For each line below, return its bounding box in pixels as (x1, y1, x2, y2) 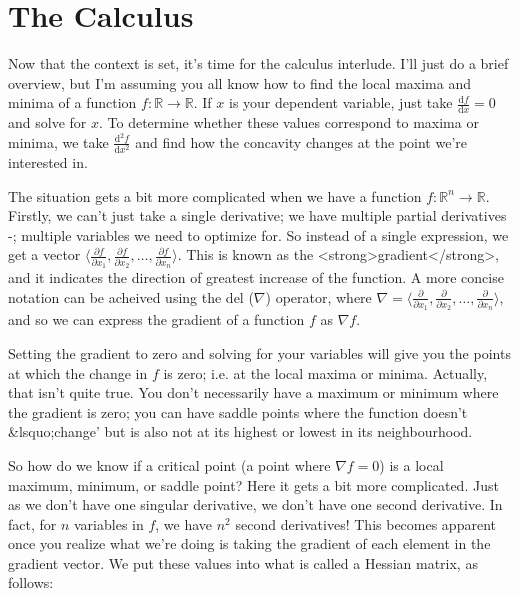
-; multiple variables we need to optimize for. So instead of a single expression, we (8, 224, 509, 245)
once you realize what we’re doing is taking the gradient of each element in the (8, 533, 491, 554)
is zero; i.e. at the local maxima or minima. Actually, (163, 362, 488, 383)
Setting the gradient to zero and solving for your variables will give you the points (8, 342, 511, 363)
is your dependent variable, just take (229, 92, 453, 113)
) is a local (379, 454, 444, 475)
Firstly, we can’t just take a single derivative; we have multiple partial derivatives (8, 205, 507, 226)
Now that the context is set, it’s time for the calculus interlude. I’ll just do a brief (8, 53, 509, 74)
